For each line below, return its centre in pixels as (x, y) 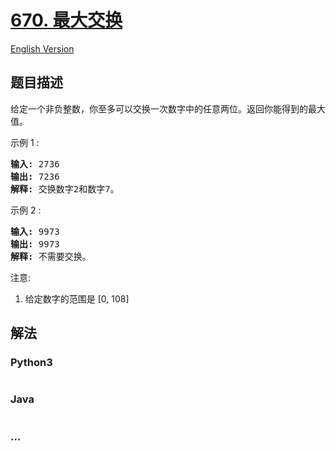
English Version (42, 48)
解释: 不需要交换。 (51, 256)
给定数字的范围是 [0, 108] (77, 298)
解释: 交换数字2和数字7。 (65, 189)
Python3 (31, 363)
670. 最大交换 (66, 20)
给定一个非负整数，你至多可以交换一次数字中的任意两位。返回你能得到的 (159, 108)
